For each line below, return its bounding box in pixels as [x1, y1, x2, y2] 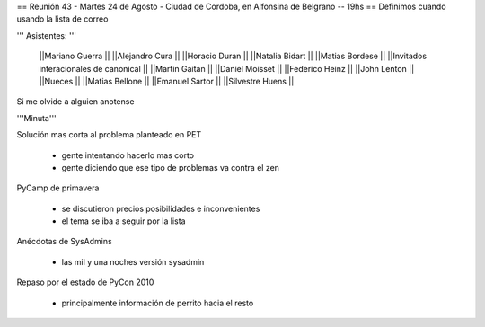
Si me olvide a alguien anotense [16, 96, 135, 107]
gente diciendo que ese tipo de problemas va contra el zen [61, 162, 280, 172]
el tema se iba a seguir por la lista [61, 216, 186, 226]
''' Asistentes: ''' [16, 30, 76, 40]
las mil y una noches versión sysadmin [61, 256, 205, 267]
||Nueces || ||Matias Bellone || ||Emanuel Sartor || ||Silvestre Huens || [39, 75, 295, 86]
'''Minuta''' [16, 112, 57, 123]
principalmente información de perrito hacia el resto [61, 297, 254, 308]
